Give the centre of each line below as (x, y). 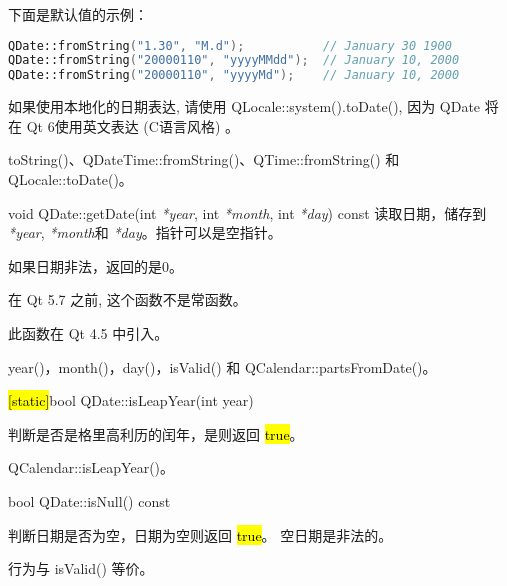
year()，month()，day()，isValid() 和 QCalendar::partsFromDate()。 (222, 366)
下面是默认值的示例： (78, 14)
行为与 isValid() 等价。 (81, 568)
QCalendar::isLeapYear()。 (91, 467)
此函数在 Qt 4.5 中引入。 (88, 332)
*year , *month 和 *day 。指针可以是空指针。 (145, 232)
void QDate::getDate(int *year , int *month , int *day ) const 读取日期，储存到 (247, 212)
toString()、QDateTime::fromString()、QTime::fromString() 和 (204, 159)
